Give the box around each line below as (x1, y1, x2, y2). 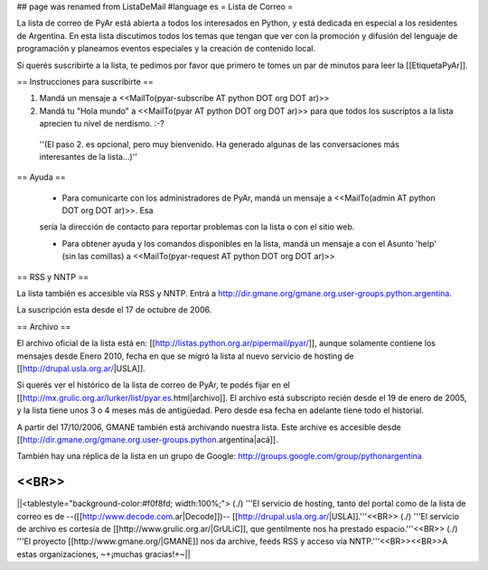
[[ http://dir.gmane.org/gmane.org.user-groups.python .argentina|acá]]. (16, 434, 279, 444)
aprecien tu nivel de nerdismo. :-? (39, 118, 164, 129)
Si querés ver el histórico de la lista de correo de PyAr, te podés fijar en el (16, 379, 290, 390)
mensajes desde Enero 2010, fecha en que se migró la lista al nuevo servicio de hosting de (16, 350, 354, 361)
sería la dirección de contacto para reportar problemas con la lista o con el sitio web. (39, 221, 355, 232)
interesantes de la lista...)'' (39, 151, 138, 162)
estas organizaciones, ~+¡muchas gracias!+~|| (16, 548, 191, 559)
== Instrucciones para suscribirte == (16, 76, 154, 87)
